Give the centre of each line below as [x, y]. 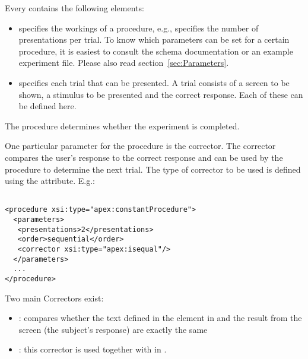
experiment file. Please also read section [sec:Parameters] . [124, 63]
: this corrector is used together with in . [93, 349]
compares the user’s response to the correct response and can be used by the [144, 157]
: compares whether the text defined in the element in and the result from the [160, 318]
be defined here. [47, 106]
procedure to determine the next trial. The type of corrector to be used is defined [153, 169]
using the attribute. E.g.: [50, 181]
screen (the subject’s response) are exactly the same [113, 329]
